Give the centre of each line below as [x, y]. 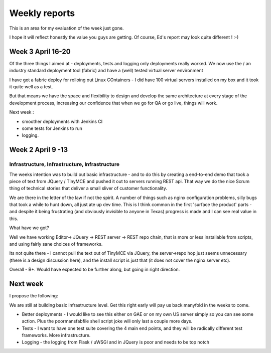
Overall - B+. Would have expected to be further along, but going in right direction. [95, 270]
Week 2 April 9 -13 [39, 150]
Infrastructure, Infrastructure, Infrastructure [64, 164]
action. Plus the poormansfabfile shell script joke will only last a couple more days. [107, 321]
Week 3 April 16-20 [40, 51]
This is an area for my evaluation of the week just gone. [66, 28]
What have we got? [29, 228]
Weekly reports [42, 13]
